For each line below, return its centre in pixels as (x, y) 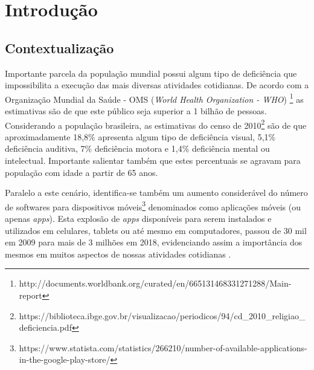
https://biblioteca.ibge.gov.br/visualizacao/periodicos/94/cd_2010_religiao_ (162, 315)
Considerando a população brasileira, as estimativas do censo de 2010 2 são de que (156, 124)
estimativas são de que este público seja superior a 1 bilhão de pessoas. (136, 111)
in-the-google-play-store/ (65, 359)
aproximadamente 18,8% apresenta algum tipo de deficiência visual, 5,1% (140, 136)
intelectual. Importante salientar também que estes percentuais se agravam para (153, 161)
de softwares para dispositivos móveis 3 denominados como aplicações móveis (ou (153, 206)
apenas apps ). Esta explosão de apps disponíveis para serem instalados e (138, 219)
